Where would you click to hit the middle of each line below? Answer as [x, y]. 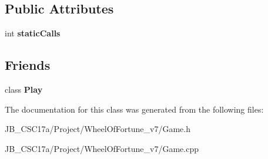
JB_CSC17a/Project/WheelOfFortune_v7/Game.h [98, 129]
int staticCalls [33, 33]
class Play [24, 89]
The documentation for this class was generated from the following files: [134, 109]
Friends [28, 65]
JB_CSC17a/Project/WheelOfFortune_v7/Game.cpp [102, 148]
